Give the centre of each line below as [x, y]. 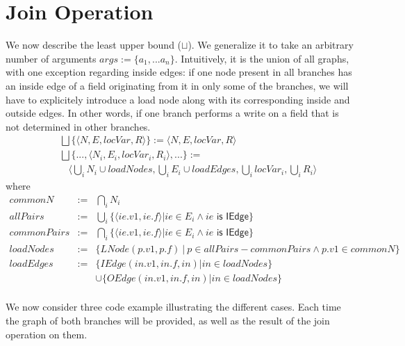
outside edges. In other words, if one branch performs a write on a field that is [172, 113]
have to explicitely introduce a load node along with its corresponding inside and [178, 99]
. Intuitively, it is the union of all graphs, [262, 58]
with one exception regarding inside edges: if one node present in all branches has [179, 72]
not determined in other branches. [78, 126]
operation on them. [47, 334]
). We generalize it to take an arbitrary [271, 45]
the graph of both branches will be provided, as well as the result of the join [168, 320]
